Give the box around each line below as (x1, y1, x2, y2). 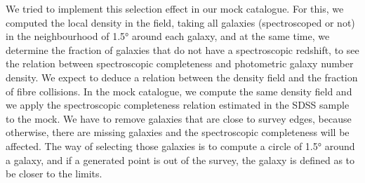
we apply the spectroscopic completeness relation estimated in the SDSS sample (6, 97, 350, 112)
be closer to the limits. (6, 166, 102, 181)
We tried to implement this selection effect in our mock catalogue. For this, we (6, 1, 344, 15)
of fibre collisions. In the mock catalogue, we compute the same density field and (6, 83, 352, 98)
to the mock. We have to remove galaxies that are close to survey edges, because (6, 111, 352, 126)
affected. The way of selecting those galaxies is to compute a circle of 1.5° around (6, 138, 355, 153)
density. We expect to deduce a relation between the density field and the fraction (6, 69, 358, 84)
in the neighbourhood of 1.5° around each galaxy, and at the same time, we (6, 29, 330, 43)
